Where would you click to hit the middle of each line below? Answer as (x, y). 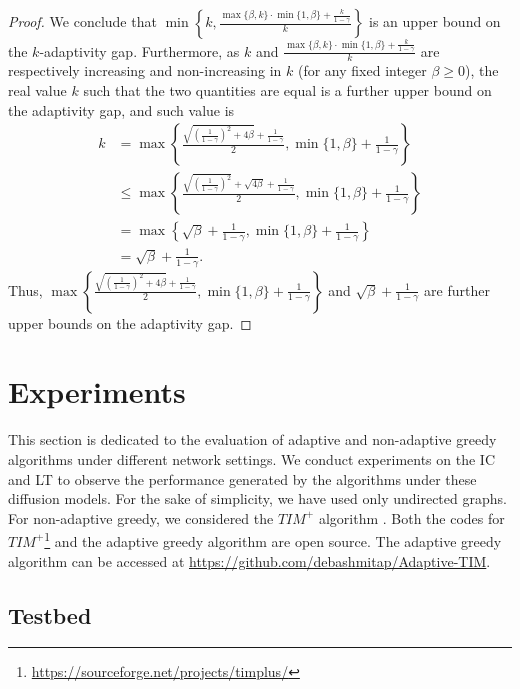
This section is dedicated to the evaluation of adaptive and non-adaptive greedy (252, 439)
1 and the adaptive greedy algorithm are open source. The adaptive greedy (273, 539)
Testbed (50, 614)
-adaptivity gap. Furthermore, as (139, 50)
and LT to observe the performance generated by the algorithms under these (242, 478)
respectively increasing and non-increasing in (145, 70)
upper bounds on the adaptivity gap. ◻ (130, 322)
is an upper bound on (435, 21)
